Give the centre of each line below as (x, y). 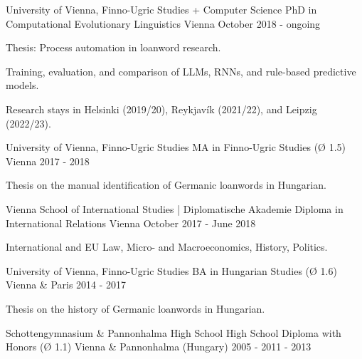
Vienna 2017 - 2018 (48, 161)
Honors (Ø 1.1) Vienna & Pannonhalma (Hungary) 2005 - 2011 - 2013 (159, 347)
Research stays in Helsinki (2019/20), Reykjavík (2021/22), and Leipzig (161, 109)
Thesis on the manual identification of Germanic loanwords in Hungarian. (166, 185)
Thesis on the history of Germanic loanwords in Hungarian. (135, 308)
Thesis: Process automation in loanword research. (113, 47)
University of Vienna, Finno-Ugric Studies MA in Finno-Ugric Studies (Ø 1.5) (176, 147)
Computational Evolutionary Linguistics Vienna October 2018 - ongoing (163, 23)
